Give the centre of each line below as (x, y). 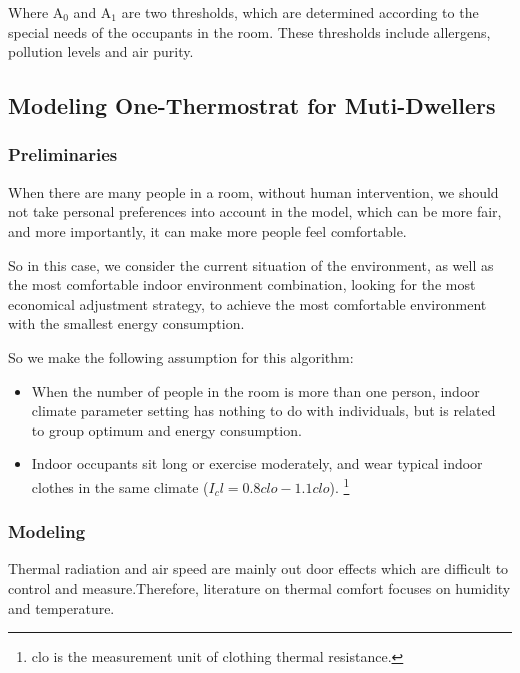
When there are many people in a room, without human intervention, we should (253, 191)
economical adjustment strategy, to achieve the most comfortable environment (247, 303)
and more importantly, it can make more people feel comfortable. (207, 230)
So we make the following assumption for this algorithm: (181, 356)
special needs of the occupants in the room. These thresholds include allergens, (249, 31)
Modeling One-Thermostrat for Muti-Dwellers (252, 105)
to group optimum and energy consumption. (166, 429)
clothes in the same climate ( (120, 486)
